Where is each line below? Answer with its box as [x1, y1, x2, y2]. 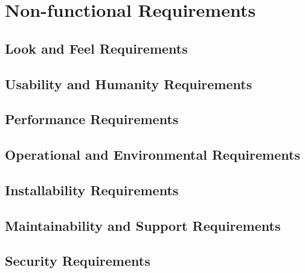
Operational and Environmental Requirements [5, 145, 300, 164]
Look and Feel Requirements [5, 39, 188, 57]
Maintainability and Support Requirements [5, 216, 281, 234]
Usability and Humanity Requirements [5, 74, 252, 93]
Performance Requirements [5, 110, 179, 128]
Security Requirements [5, 251, 150, 270]
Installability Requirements [5, 180, 179, 199]
